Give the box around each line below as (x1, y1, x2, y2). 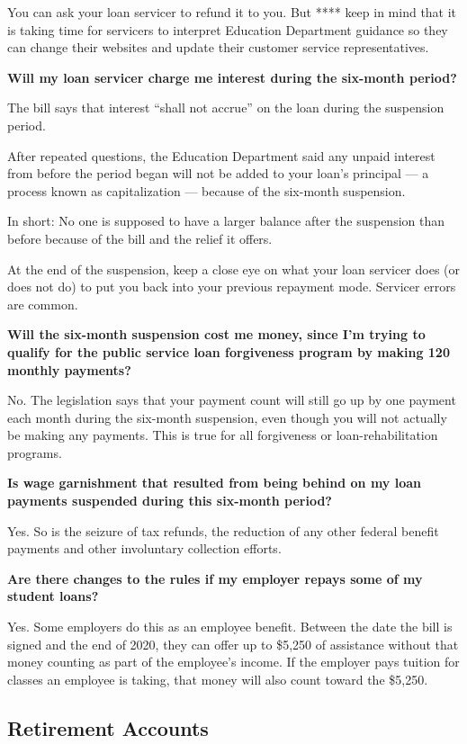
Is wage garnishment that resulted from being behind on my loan (7, 473, 422, 492)
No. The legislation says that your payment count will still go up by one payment (7, 390, 456, 409)
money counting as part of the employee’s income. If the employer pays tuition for (7, 652, 460, 671)
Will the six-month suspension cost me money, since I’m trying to (7, 325, 426, 344)
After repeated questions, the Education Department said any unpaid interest (7, 146, 436, 165)
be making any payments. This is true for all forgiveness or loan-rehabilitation (7, 426, 438, 444)
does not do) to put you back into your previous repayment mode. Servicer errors (7, 277, 456, 296)
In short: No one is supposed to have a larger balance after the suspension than (7, 211, 445, 230)
